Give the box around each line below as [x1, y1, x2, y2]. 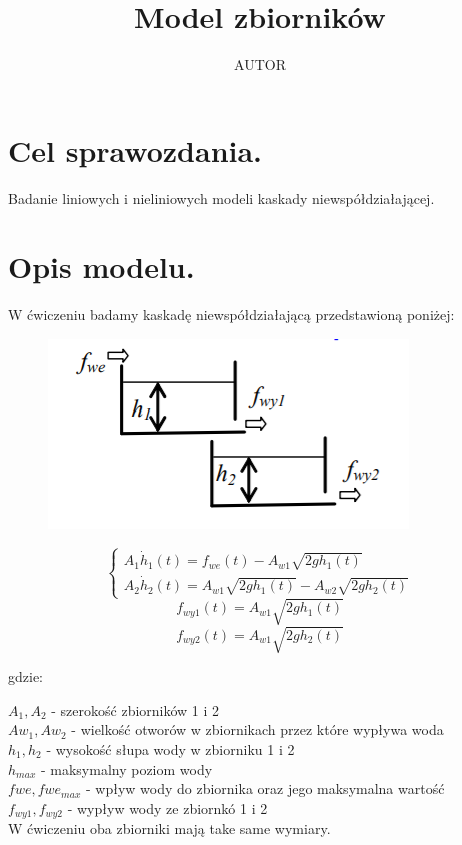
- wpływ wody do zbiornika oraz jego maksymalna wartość [85, 778, 445, 799]
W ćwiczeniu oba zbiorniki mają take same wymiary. [8, 818, 331, 839]
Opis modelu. [8, 246, 195, 287]
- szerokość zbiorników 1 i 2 [51, 699, 220, 720]
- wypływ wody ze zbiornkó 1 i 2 [67, 797, 268, 818]
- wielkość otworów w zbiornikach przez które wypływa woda [71, 719, 444, 740]
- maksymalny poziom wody [40, 758, 213, 779]
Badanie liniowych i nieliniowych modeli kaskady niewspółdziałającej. [8, 187, 435, 208]
